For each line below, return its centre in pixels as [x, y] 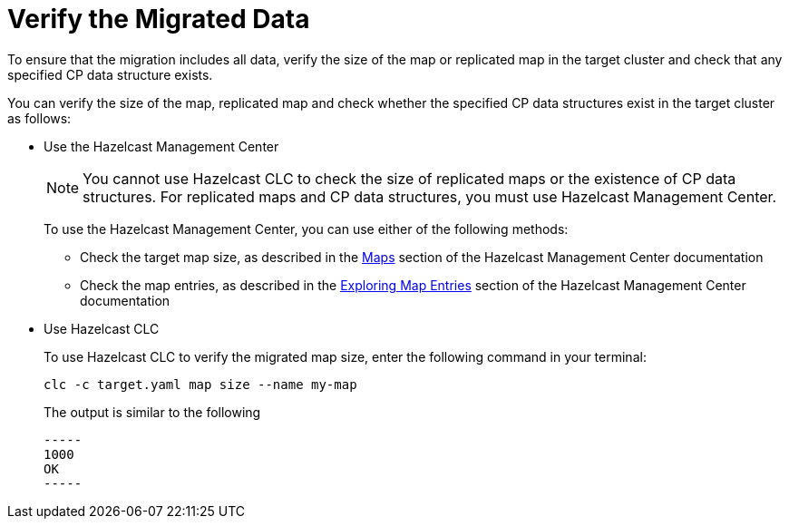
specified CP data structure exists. [110, 74]
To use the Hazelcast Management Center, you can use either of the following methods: [306, 229]
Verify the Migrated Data [159, 19]
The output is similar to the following [152, 412]
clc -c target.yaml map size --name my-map [200, 384]
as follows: [39, 118]
